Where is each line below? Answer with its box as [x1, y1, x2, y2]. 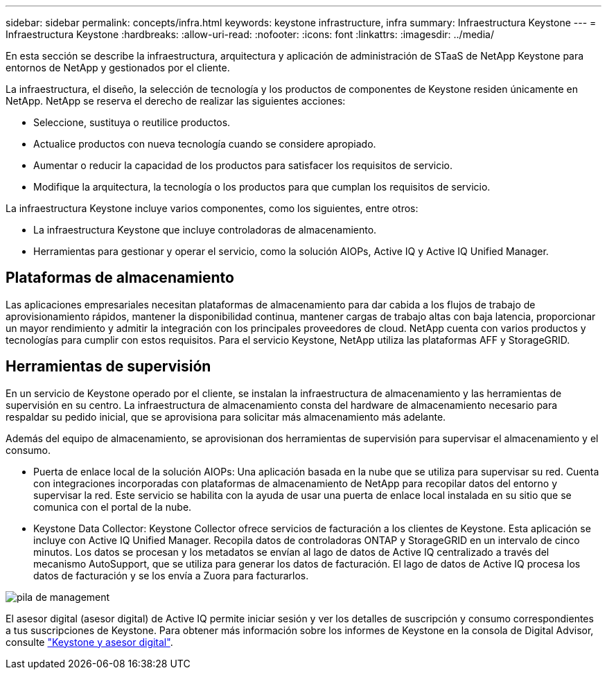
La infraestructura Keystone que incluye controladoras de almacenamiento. [33, 224, 377, 236]
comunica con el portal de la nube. [33, 500, 192, 513]
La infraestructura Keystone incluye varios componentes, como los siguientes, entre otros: [6, 202, 419, 214]
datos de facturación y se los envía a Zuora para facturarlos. [33, 569, 309, 581]
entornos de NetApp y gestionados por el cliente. [6, 62, 230, 73]
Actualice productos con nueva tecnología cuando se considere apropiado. [33, 138, 376, 150]
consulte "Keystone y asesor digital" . [6, 635, 173, 648]
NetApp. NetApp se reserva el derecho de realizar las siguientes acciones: [6, 95, 346, 107]
